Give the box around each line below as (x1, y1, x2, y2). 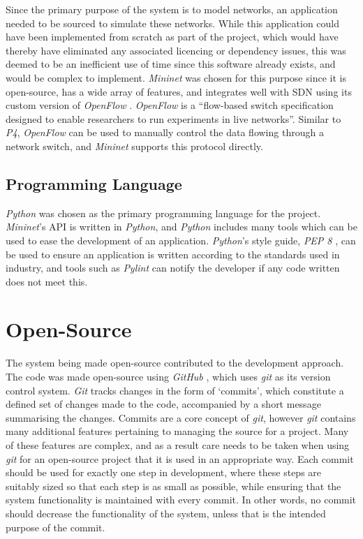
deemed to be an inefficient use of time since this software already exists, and (6, 57, 336, 71)
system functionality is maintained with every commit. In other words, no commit (6, 492, 357, 507)
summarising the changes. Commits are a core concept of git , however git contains (6, 410, 356, 424)
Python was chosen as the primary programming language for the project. (6, 205, 321, 220)
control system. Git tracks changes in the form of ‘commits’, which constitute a (6, 383, 344, 397)
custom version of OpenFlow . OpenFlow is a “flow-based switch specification (6, 98, 334, 112)
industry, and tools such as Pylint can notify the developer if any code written (6, 260, 340, 275)
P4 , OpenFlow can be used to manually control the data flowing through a (6, 125, 324, 140)
